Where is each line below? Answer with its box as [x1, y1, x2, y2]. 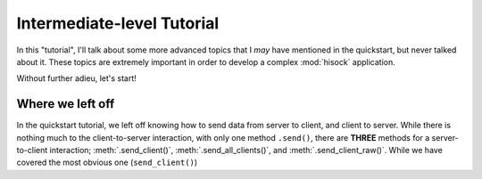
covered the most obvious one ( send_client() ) [16, 157, 198, 168]
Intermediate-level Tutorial [16, 13, 220, 33]
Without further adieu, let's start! [16, 73, 137, 84]
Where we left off [16, 96, 115, 111]
